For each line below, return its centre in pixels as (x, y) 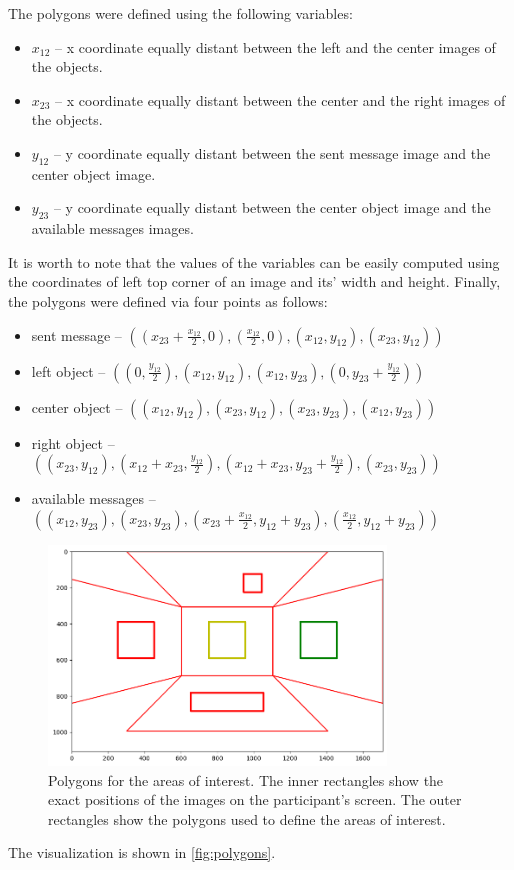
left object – (68, 370)
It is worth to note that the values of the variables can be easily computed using (254, 261)
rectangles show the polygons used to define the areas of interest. (247, 818)
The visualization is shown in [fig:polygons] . (142, 852)
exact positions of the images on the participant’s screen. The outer (255, 799)
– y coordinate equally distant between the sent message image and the (272, 152)
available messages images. (112, 228)
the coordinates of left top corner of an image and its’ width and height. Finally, (254, 281)
